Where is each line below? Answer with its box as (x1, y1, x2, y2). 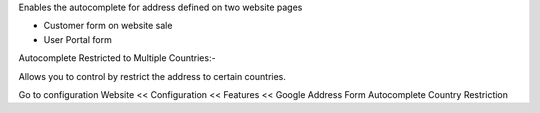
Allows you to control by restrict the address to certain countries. (18, 70, 287, 82)
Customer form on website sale (43, 20, 173, 32)
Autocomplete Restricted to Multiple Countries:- (18, 52, 216, 64)
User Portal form (43, 33, 112, 45)
